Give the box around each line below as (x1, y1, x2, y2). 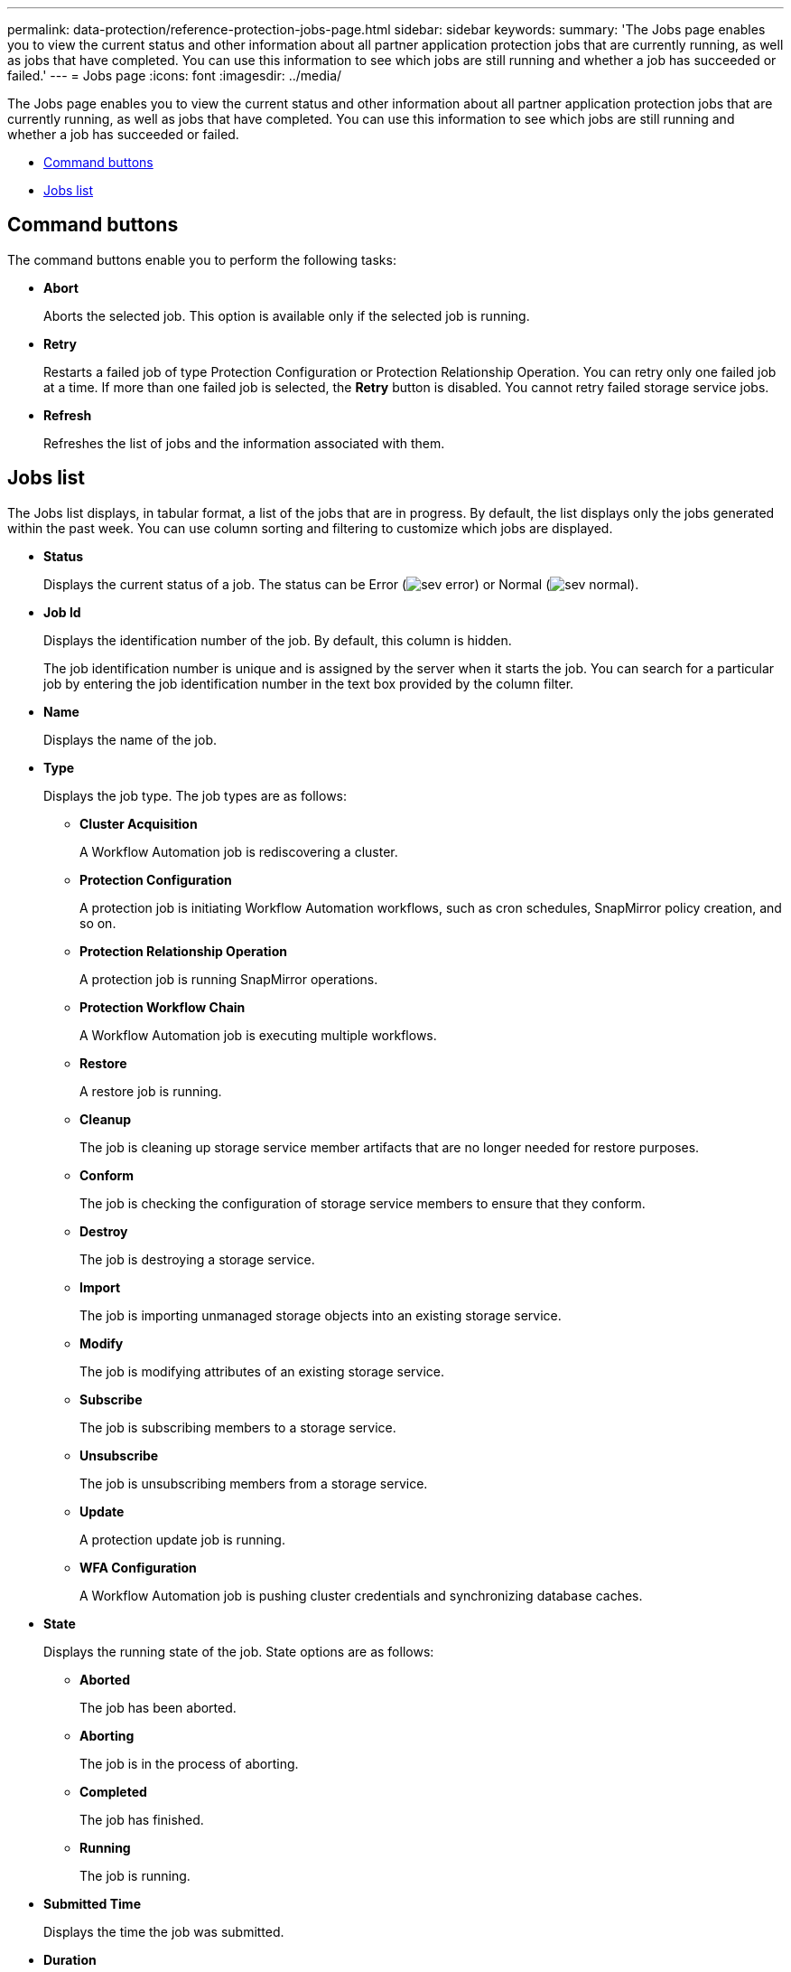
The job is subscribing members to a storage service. (79, 1419, 396, 1435)
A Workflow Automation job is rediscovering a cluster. (79, 843, 398, 859)
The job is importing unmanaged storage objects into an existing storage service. (79, 1307, 562, 1323)
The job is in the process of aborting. (79, 1755, 299, 1771)
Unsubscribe (79, 1447, 159, 1463)
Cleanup (79, 1111, 132, 1127)
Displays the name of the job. (43, 731, 218, 747)
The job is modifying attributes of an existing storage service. (79, 1363, 445, 1379)
